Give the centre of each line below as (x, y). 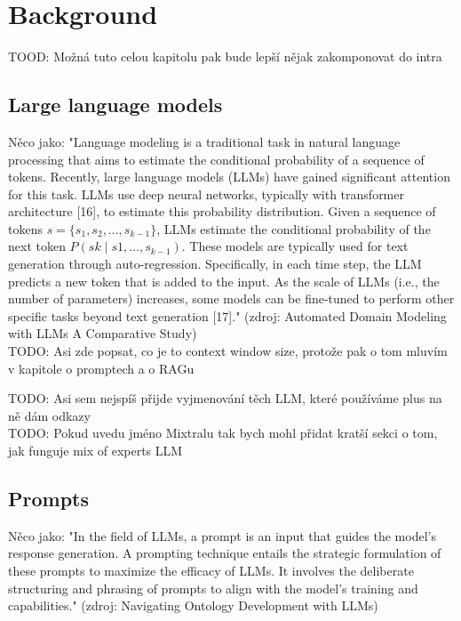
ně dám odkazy (49, 415)
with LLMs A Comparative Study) (103, 333)
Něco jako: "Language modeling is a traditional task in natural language (204, 141)
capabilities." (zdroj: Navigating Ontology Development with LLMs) (193, 605)
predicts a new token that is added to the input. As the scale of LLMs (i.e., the (224, 281)
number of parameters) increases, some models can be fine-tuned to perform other (231, 298)
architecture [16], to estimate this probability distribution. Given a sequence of (222, 211)
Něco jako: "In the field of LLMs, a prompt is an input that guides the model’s (222, 535)
